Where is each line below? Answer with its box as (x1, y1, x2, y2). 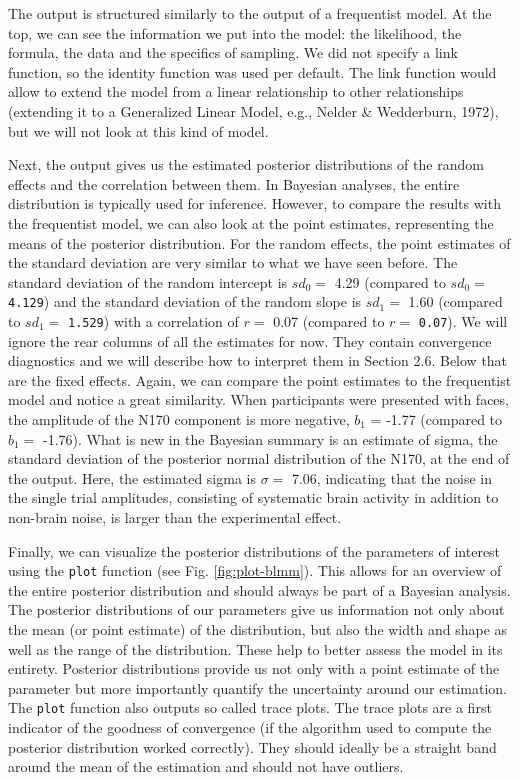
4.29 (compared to (334, 271, 446, 292)
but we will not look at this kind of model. (8, 120, 269, 141)
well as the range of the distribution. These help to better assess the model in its (8, 638, 503, 659)
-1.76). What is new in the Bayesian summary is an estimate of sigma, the (43, 428, 498, 449)
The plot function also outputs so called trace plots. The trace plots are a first (8, 697, 492, 718)
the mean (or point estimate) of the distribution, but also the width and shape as (8, 619, 508, 639)
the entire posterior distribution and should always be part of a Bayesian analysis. (8, 579, 511, 600)
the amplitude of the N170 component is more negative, (8, 409, 350, 429)
